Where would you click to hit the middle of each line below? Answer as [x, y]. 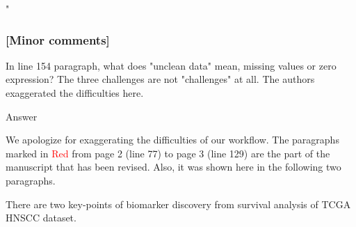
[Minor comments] [58, 39]
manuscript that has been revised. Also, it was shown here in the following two [173, 167]
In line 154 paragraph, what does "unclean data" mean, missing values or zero [171, 65]
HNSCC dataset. [41, 218]
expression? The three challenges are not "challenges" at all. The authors [160, 79]
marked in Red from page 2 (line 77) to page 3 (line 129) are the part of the [168, 153]
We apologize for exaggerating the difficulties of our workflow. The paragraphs [172, 140]
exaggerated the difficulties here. [75, 93]
